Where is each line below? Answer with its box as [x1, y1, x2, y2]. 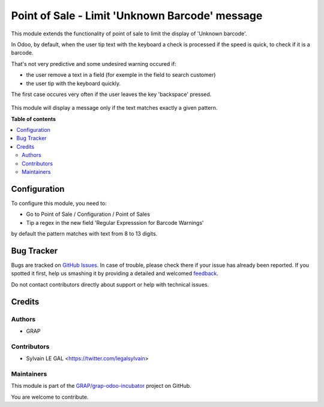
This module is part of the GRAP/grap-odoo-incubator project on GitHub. [11, 382, 191, 390]
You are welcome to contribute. [11, 393, 89, 400]
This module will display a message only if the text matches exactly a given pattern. [11, 104, 218, 111]
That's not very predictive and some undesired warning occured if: [11, 60, 176, 67]
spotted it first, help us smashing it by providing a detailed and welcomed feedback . [11, 270, 219, 277]
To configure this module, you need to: [11, 200, 107, 207]
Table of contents [11, 115, 56, 122]
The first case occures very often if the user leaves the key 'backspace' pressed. [11, 91, 212, 98]
